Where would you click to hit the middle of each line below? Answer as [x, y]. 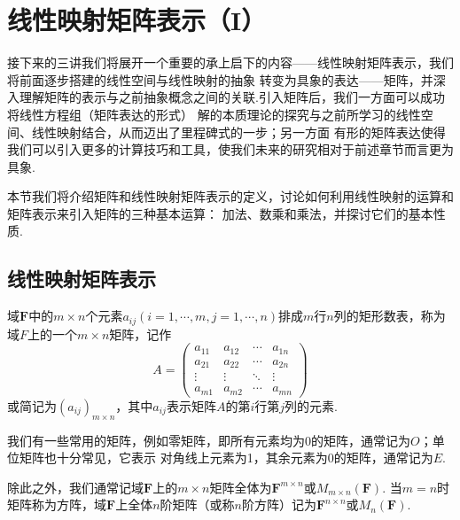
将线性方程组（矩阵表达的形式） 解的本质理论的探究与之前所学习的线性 [214, 114]
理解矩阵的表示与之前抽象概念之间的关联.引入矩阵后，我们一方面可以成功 [232, 97]
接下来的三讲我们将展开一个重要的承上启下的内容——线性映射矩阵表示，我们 [230, 62]
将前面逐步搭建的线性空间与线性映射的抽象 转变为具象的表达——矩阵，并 [220, 79]
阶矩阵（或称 [197, 504]
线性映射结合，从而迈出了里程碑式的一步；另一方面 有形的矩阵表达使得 [238, 132]
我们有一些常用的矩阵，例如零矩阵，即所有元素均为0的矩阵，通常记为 [209, 440]
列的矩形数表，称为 [390, 316]
